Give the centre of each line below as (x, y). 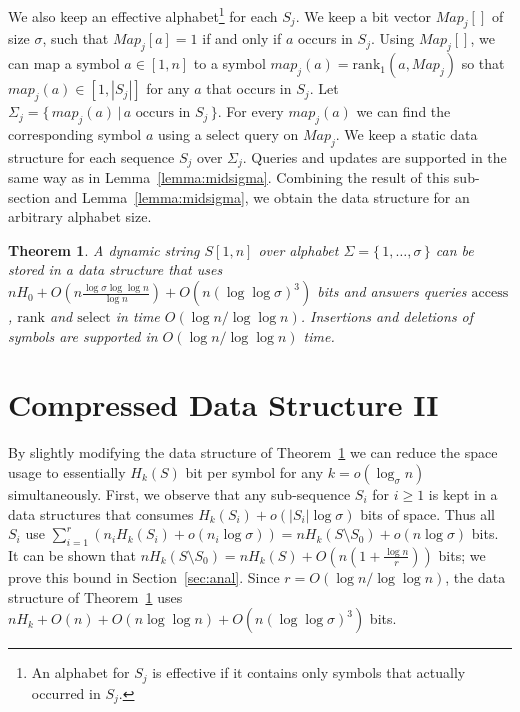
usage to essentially (67, 471)
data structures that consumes (101, 513)
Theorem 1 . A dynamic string (104, 249)
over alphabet (298, 249)
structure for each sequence (91, 156)
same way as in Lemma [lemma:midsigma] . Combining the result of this (229, 177)
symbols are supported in (83, 335)
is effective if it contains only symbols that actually (309, 672)
